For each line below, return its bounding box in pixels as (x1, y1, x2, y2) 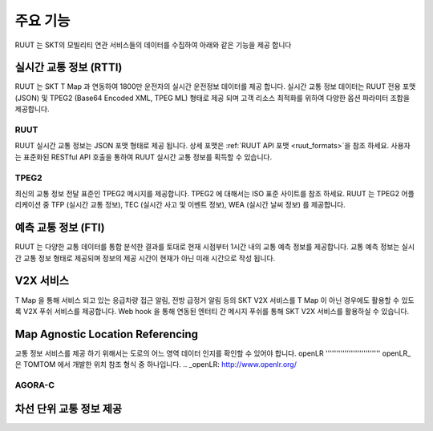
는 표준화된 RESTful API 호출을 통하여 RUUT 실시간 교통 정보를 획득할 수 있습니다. (14, 152, 273, 162)
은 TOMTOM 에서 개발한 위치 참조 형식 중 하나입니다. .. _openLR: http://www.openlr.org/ (14, 360, 297, 369)
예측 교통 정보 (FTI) (14, 221, 105, 235)
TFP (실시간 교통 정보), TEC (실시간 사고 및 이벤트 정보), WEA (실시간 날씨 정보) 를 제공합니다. (51, 200, 346, 210)
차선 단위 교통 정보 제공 (14, 401, 123, 416)
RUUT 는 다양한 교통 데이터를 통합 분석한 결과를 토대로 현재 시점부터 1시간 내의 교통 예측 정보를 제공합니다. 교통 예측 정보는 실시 (14, 242, 415, 252)
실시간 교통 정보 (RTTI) (14, 61, 123, 75)
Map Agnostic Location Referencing (14, 327, 199, 340)
